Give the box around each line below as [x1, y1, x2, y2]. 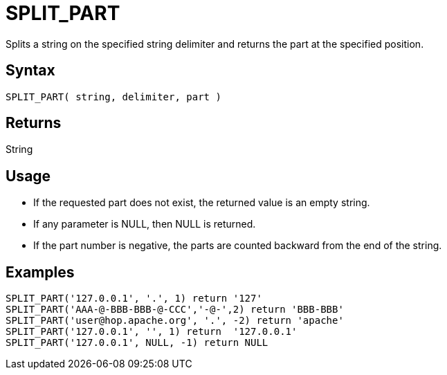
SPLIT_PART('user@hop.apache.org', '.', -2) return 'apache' [6, 315, 344, 327]
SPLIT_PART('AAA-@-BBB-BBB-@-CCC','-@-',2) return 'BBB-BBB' [6, 304, 344, 315]
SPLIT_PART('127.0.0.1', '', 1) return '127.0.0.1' [6, 326, 298, 338]
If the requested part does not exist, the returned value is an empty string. [33, 196, 370, 209]
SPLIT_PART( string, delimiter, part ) [6, 91, 221, 102]
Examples [6, 263, 75, 281]
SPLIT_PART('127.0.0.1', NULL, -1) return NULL [6, 337, 268, 349]
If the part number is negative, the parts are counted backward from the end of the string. [33, 239, 442, 252]
